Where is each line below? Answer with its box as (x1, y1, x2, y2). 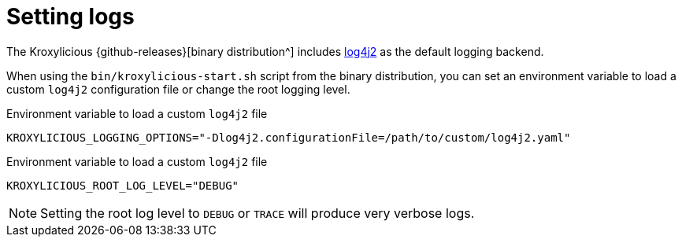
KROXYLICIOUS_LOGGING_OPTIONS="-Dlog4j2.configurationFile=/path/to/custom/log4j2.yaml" (6, 131, 571, 144)
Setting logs (6, 3, 135, 30)
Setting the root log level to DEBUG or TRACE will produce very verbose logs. (40, 204, 475, 221)
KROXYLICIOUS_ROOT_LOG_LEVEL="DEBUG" (6, 179, 239, 192)
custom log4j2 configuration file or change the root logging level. (6, 82, 350, 96)
